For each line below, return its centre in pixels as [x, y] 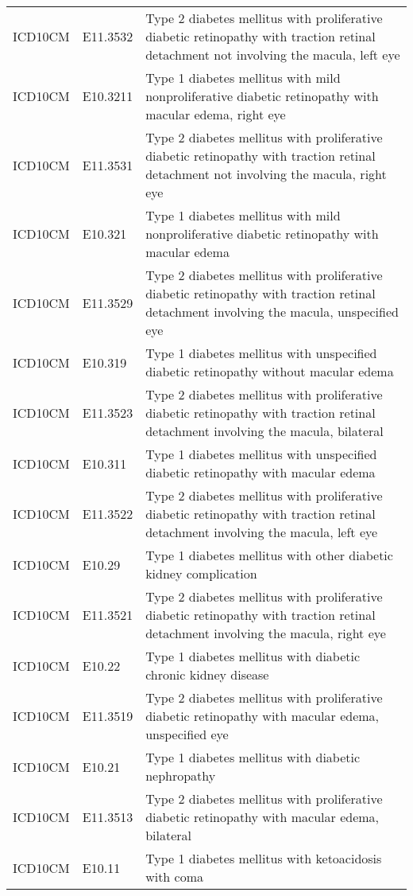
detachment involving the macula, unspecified [272, 312]
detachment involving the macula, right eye [266, 633]
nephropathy [181, 775]
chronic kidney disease [207, 674]
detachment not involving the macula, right [266, 174]
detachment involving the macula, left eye [262, 532]
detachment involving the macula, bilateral [264, 431]
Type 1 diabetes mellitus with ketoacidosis [264, 858]
